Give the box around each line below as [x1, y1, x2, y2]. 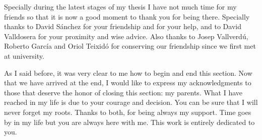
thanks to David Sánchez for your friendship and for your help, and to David [4, 21, 241, 32]
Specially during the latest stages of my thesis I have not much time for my [4, 2, 237, 12]
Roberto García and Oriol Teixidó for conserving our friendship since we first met [4, 41, 256, 51]
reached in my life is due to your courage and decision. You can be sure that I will [4, 97, 258, 107]
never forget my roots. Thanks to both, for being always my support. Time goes [4, 106, 251, 117]
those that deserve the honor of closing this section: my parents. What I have [4, 87, 243, 97]
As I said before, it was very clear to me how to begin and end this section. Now [4, 67, 252, 78]
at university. [4, 50, 44, 61]
